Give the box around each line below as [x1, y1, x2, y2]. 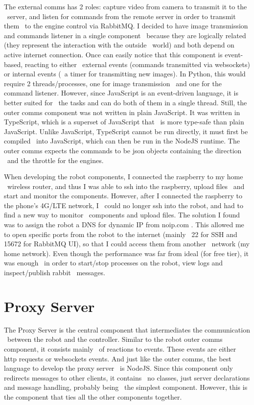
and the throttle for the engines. [7, 155, 104, 165]
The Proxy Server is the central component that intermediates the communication [4, 324, 250, 334]
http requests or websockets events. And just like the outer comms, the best [4, 353, 231, 363]
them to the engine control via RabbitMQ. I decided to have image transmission [4, 21, 248, 31]
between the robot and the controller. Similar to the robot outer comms [7, 334, 223, 344]
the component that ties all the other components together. [4, 391, 182, 402]
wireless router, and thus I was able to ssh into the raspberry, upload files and [7, 181, 245, 191]
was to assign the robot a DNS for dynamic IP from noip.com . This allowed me [4, 219, 244, 230]
